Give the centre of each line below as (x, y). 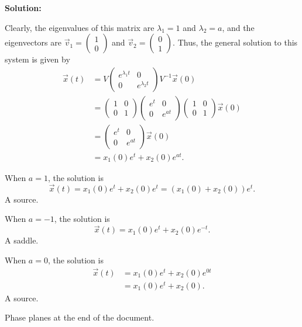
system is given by (37, 59)
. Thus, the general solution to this (235, 42)
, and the (238, 27)
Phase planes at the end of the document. (80, 317)
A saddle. (22, 240)
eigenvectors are (33, 42)
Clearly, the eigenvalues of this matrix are (80, 27)
